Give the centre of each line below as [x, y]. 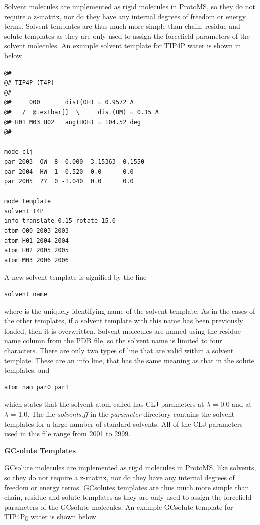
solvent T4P [24, 211]
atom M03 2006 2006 [36, 260]
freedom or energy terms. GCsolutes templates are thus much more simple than [127, 487]
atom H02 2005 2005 [36, 251]
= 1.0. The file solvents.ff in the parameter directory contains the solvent [122, 413]
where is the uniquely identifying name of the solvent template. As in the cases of [130, 311]
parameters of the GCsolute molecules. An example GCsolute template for [119, 507]
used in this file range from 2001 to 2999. [67, 434]
